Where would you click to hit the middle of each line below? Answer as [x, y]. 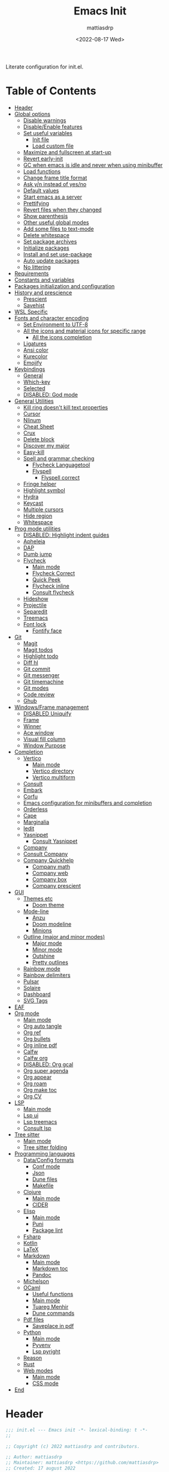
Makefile [43, 1185]
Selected [34, 388]
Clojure [32, 1192]
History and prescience [43, 292]
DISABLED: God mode [51, 394]
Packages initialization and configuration [64, 286]
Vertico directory [53, 771]
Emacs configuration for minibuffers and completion [87, 803]
